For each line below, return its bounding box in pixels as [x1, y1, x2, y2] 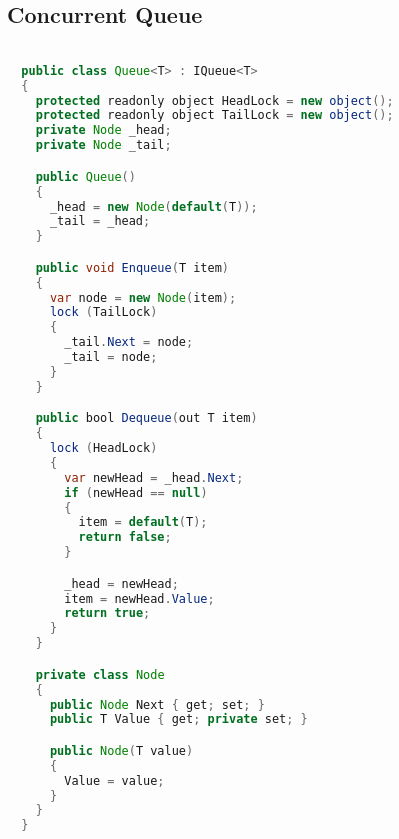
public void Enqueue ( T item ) [35, 260, 229, 275]
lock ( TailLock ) [49, 305, 158, 320]
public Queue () [35, 169, 136, 184]
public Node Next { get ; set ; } [49, 697, 265, 712]
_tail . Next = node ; [64, 335, 194, 350]
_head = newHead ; [64, 576, 179, 591]
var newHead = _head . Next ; [64, 470, 244, 485]
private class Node [35, 667, 165, 682]
